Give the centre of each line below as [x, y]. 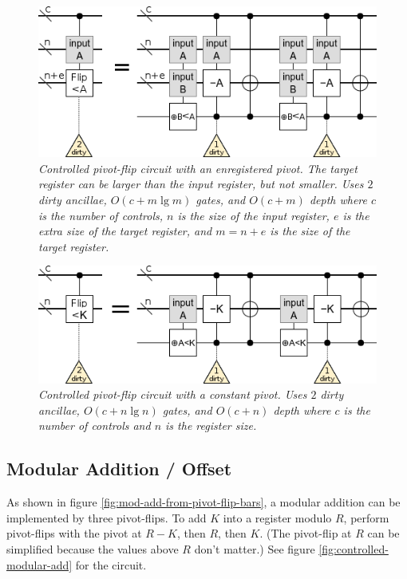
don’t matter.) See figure [255, 549]
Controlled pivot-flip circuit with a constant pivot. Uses [173, 394]
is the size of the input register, [253, 215]
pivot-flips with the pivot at [74, 533]
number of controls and [95, 425]
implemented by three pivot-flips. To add [107, 517]
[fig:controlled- [354, 549]
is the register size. [211, 425]
